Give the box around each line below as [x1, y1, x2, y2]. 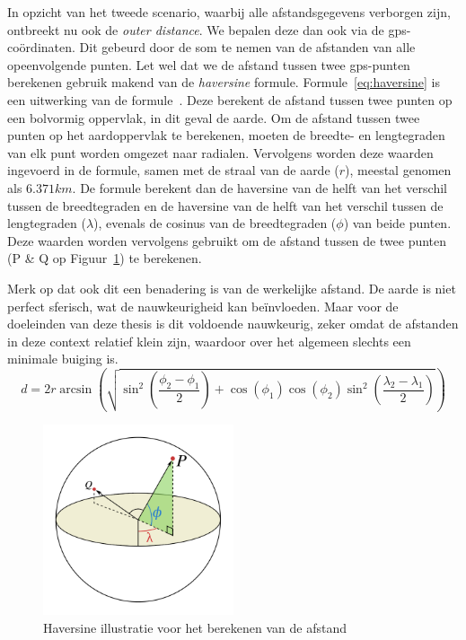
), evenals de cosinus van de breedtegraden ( [93, 214, 337, 232]
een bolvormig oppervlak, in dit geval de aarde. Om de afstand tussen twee [7, 108, 420, 127]
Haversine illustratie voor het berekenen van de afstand [43, 618, 347, 636]
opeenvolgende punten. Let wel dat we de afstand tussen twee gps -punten [7, 55, 410, 74]
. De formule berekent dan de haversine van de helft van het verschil [72, 178, 447, 197]
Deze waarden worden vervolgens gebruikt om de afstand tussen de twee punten [7, 231, 447, 250]
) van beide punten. [343, 214, 452, 232]
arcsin [59, 383, 92, 397]
